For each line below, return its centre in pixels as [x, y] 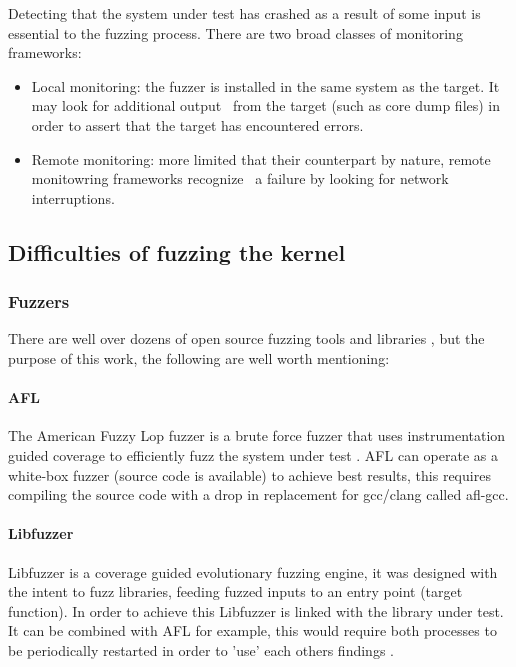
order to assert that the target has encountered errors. [197, 124]
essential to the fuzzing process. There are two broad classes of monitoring [235, 32]
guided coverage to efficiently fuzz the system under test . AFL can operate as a [253, 454]
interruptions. [73, 197]
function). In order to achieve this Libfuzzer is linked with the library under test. [256, 610]
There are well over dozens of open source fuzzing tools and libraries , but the [246, 338]
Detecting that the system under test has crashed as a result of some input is [244, 13]
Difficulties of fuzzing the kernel [177, 251]
